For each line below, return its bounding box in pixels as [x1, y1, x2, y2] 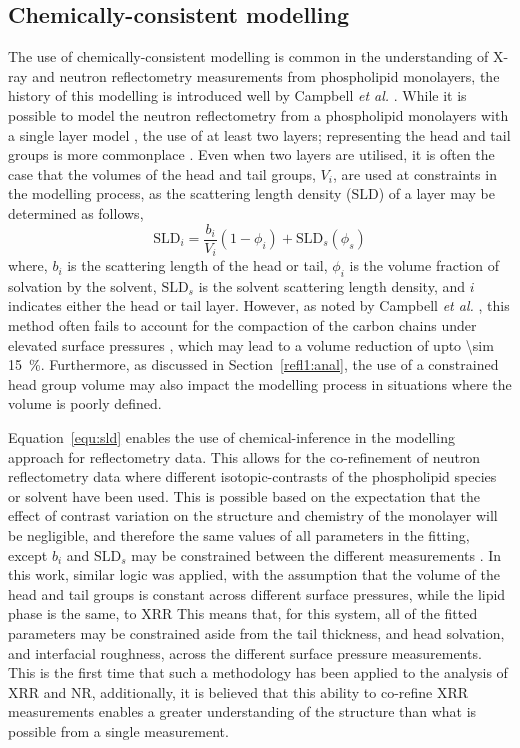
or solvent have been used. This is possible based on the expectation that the [8, 485, 480, 506]
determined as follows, [8, 202, 144, 223]
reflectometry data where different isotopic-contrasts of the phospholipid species [8, 466, 497, 487]
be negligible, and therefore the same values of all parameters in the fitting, [8, 524, 470, 545]
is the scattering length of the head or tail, [67, 255, 328, 276]
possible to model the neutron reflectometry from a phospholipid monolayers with [8, 104, 509, 125]
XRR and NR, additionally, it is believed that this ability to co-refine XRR [8, 681, 469, 702]
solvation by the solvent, [8, 275, 157, 296]
